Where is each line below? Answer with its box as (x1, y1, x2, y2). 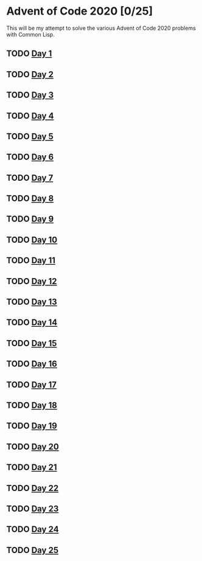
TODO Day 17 (6, 379, 57, 390)
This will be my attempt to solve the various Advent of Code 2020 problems (6, 24, 196, 32)
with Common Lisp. (6, 30, 55, 38)
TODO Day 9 (6, 214, 54, 225)
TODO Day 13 (6, 297, 58, 307)
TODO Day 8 (6, 193, 54, 204)
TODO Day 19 (6, 421, 58, 431)
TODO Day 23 (6, 503, 59, 514)
